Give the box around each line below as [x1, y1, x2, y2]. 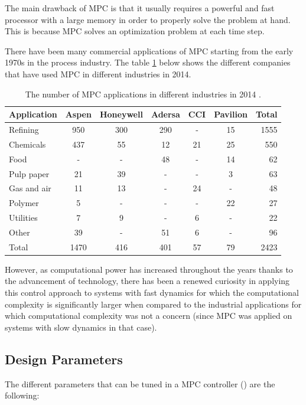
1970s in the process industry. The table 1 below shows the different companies [5, 56, 291, 68]
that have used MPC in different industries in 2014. [5, 67, 191, 80]
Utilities [9, 211, 38, 224]
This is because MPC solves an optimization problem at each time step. [5, 25, 265, 37]
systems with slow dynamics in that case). [5, 321, 157, 333]
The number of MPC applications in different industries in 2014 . [25, 87, 261, 100]
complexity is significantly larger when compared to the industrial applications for [5, 298, 302, 310]
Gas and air [9, 182, 51, 194]
